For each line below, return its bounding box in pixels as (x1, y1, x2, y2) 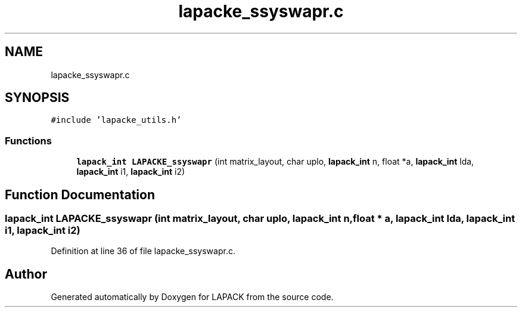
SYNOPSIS (5, 90, 70, 106)
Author (5, 266, 47, 282)
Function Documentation (5, 187, 155, 202)
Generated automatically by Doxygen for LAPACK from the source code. (51, 292, 334, 302)
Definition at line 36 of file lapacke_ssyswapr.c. (51, 246, 235, 257)
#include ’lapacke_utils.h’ (51, 115, 182, 125)
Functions (5, 134, 52, 147)
